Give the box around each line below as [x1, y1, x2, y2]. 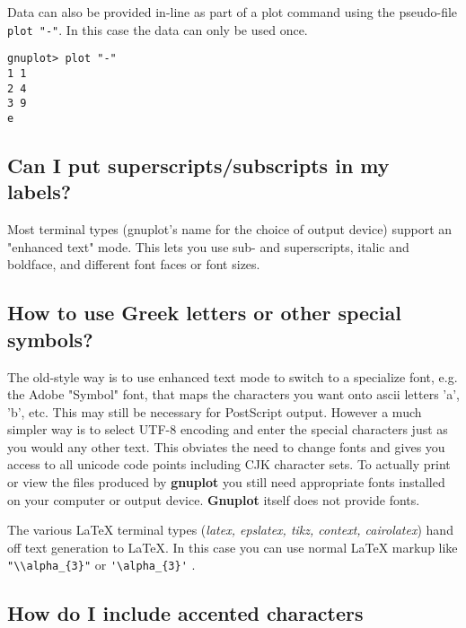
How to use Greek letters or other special [7, 299, 401, 327]
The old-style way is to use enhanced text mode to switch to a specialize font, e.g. [7, 367, 458, 386]
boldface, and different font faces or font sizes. [7, 255, 260, 274]
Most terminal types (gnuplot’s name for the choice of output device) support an [7, 220, 453, 239]
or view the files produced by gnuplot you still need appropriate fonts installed [7, 473, 445, 492]
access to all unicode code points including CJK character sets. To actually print [7, 455, 451, 474]
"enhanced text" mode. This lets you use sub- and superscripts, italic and [7, 237, 409, 256]
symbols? [7, 325, 93, 353]
